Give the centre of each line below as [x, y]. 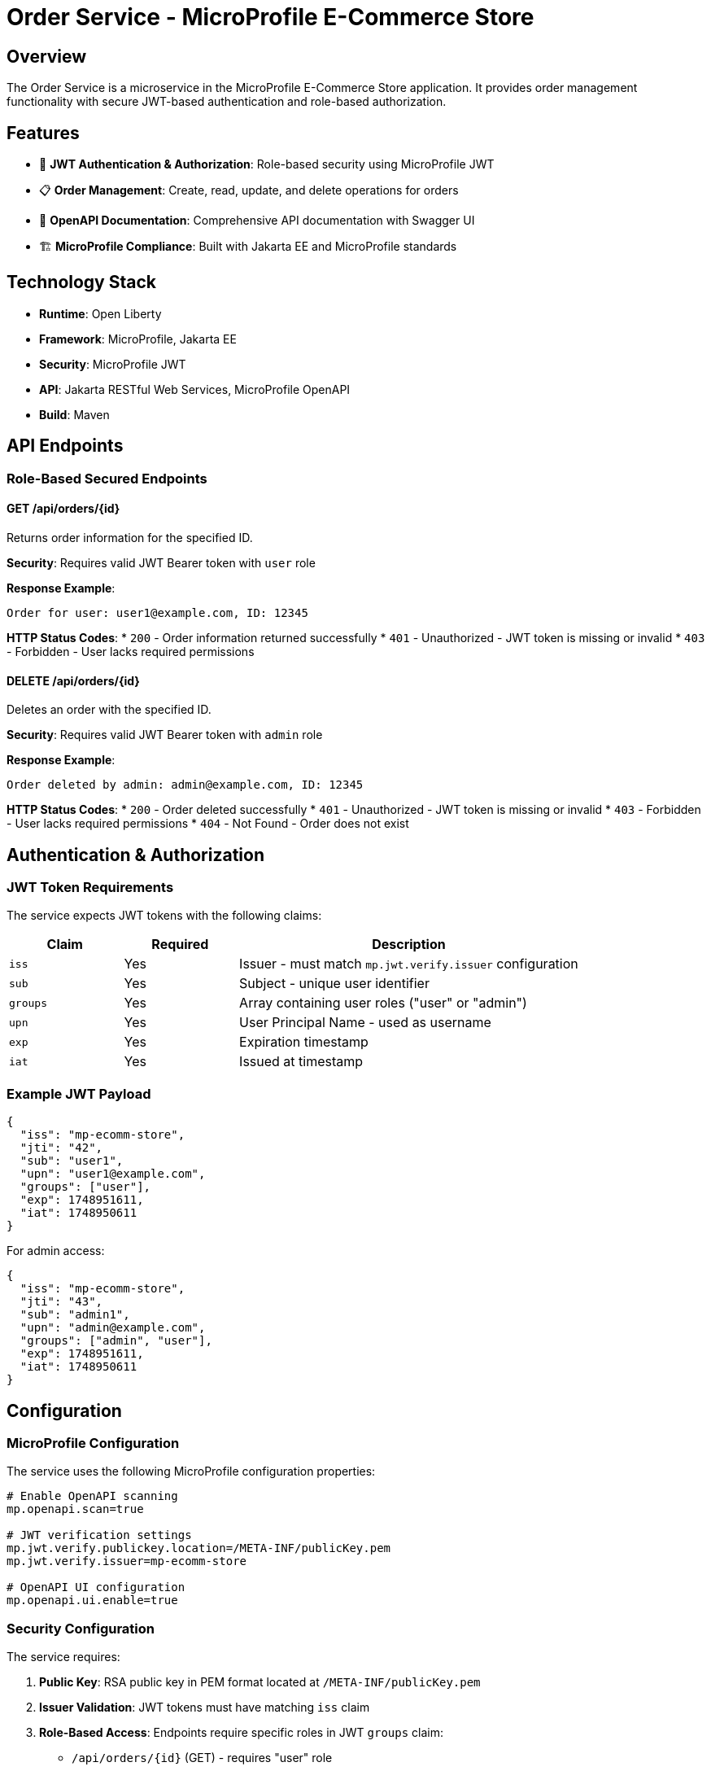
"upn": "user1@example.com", [113, 1174]
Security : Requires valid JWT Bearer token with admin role [165, 735]
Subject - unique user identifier [334, 984]
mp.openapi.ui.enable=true [92, 1600]
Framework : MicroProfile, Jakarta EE [138, 339]
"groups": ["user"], [85, 1187]
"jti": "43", [61, 1302]
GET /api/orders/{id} [63, 509]
